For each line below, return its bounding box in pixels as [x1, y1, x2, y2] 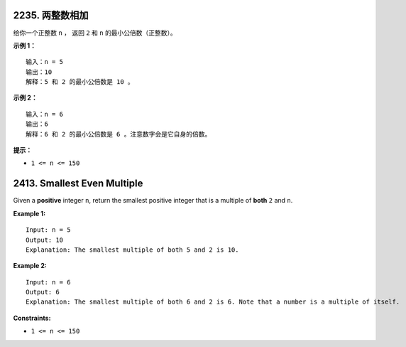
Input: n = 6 [26, 278, 71, 286]
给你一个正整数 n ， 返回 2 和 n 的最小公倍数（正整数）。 [13, 28, 177, 37]
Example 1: [13, 209, 46, 218]
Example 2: [13, 262, 48, 270]
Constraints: [13, 314, 51, 322]
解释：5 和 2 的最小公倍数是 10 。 [26, 78, 134, 86]
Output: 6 [26, 288, 60, 297]
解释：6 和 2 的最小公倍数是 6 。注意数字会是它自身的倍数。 [26, 130, 212, 138]
